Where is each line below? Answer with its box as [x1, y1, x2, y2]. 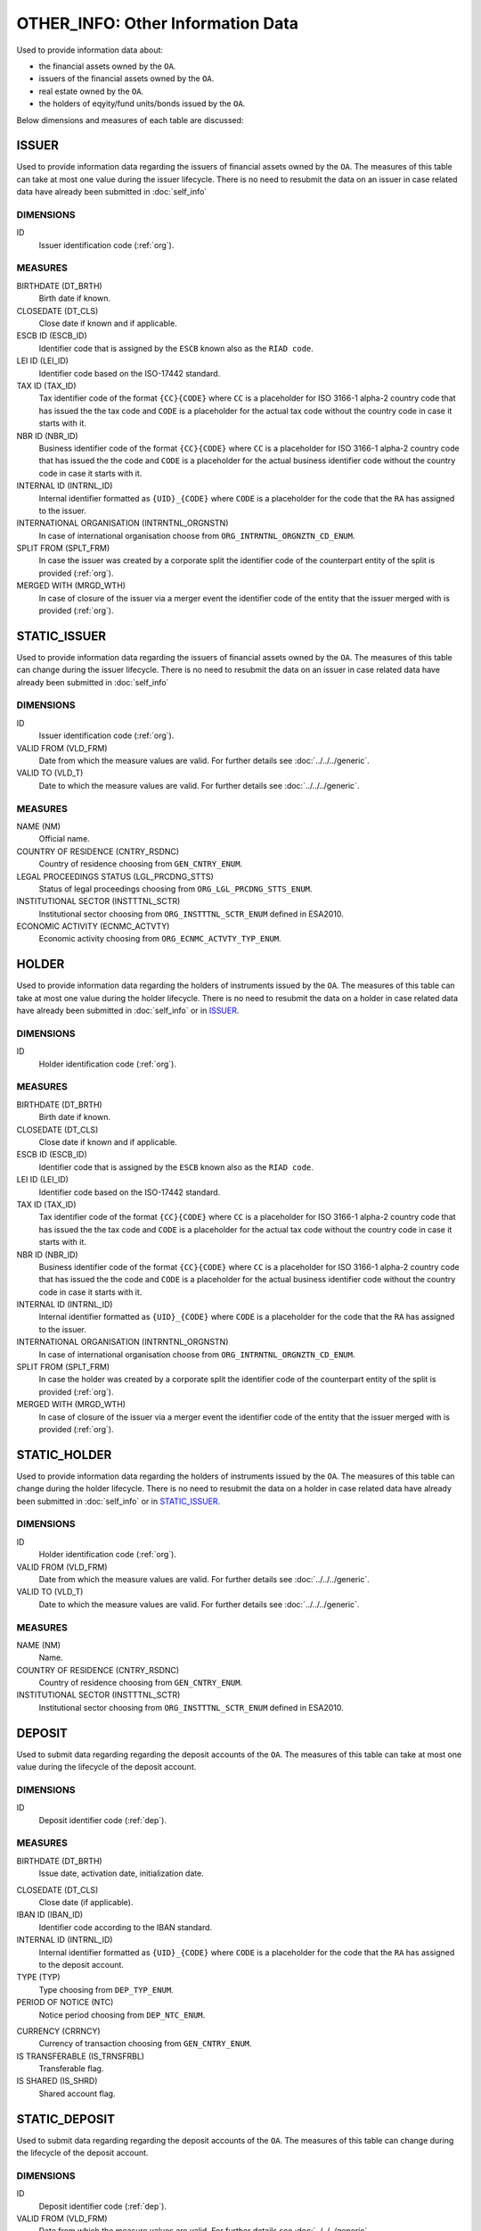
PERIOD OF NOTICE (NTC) [16, 1997, 114, 2008]
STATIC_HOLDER [16, 1447, 112, 1463]
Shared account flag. [38, 2088, 116, 2099]
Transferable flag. [38, 2063, 104, 2074]
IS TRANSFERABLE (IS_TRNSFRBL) [16, 2051, 145, 2061]
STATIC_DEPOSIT [16, 2111, 116, 2127]
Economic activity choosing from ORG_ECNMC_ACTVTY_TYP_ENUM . [38, 933, 282, 944]
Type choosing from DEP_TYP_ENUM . [38, 1984, 174, 1995]
